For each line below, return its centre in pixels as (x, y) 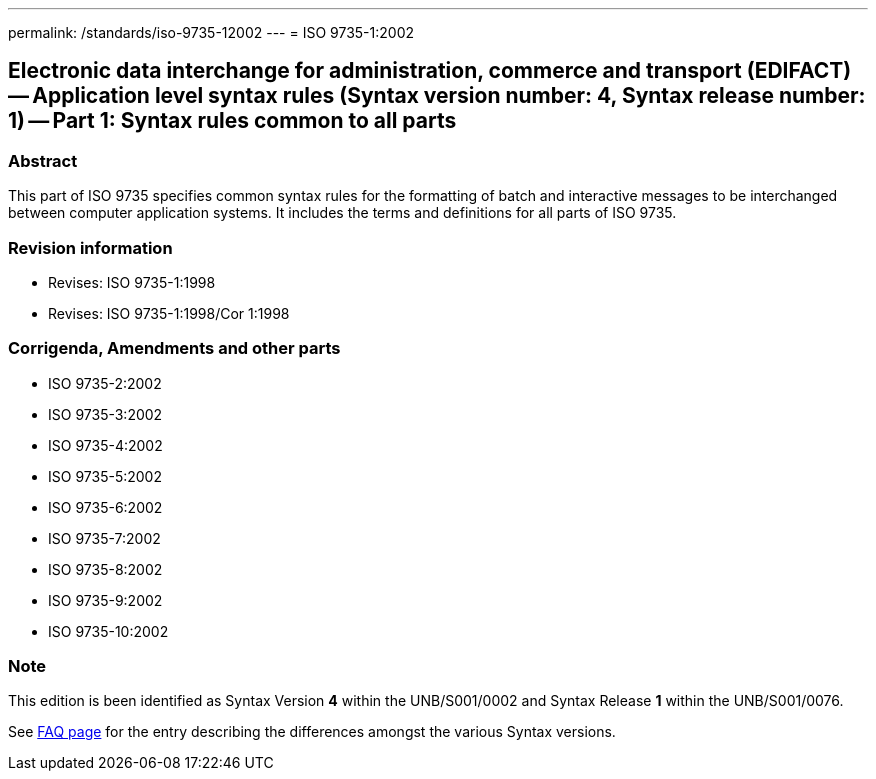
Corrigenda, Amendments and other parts (174, 348)
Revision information (90, 247)
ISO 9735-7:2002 (104, 538)
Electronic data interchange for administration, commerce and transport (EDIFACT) (430, 71)
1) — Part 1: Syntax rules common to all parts (232, 121)
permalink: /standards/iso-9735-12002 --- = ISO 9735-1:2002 (211, 32)
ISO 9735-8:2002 (105, 569)
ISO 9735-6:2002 (105, 507)
